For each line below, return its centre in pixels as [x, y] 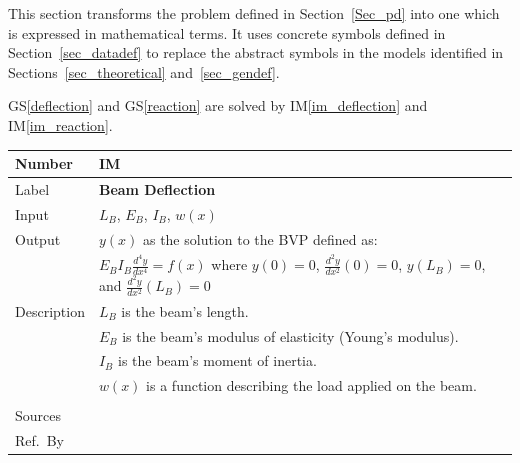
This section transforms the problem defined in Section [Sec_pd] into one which [254, 13]
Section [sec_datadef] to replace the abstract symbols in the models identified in [256, 52]
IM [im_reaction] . [60, 124]
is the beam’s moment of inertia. [217, 360]
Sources [38, 415]
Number [44, 163]
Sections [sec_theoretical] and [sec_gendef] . [144, 71]
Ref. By [39, 440]
